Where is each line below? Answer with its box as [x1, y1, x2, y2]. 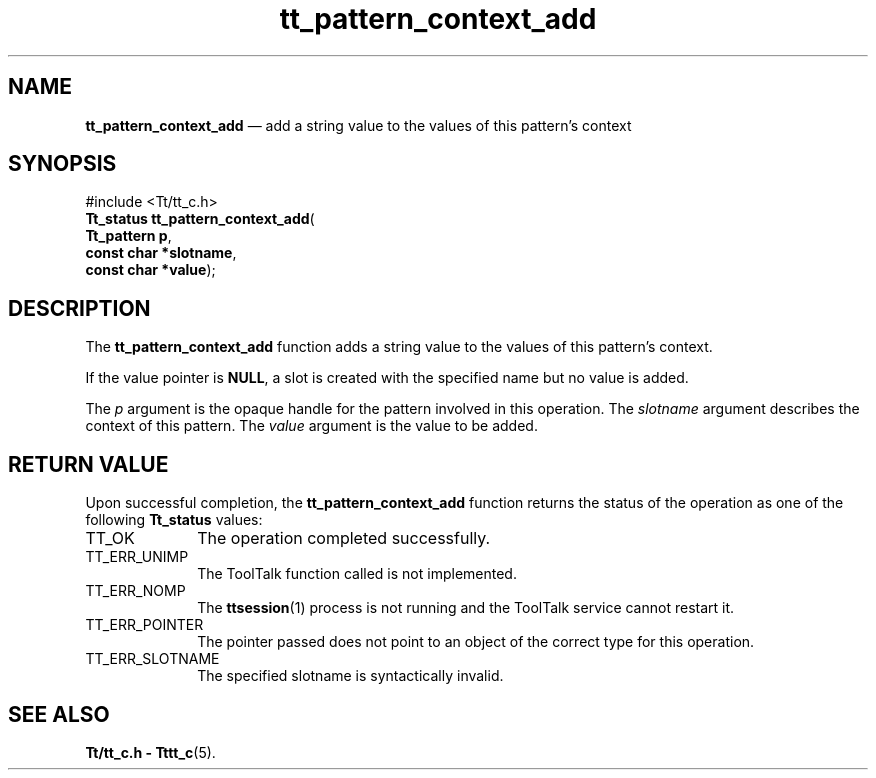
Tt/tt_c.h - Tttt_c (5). [85, 743, 216, 761]
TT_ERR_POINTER [85, 616, 204, 634]
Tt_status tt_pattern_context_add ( [85, 210, 315, 228]
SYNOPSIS [8, 151, 117, 177]
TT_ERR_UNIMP [85, 548, 189, 566]
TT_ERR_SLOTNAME [85, 650, 220, 668]
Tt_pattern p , [85, 227, 172, 245]
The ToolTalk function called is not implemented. [197, 565, 517, 583]
